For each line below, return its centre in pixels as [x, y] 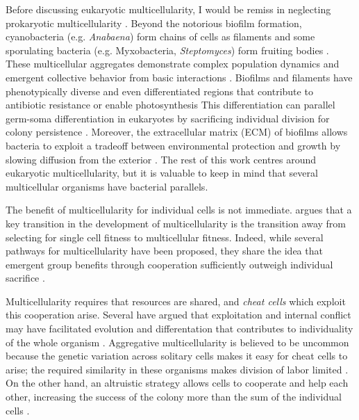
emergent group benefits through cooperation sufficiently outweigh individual [169, 264]
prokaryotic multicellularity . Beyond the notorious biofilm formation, [154, 23]
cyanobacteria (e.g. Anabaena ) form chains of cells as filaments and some [160, 37]
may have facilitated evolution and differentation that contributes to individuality [179, 329]
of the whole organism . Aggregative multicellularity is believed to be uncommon [177, 342]
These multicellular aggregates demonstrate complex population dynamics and [173, 64]
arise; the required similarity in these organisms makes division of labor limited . [177, 369]
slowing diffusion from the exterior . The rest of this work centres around [161, 159]
